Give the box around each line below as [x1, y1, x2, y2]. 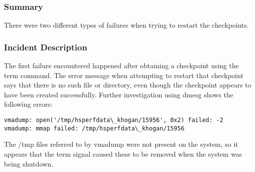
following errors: [4, 99, 53, 109]
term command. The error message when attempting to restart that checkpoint [4, 70, 244, 80]
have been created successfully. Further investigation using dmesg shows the [4, 89, 234, 99]
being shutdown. [4, 158, 54, 169]
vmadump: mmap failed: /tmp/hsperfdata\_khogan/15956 [4, 125, 185, 132]
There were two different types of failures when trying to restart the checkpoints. [4, 20, 249, 30]
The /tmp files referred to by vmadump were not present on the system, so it [4, 139, 238, 149]
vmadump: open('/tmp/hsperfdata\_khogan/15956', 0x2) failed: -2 [4, 117, 223, 124]
